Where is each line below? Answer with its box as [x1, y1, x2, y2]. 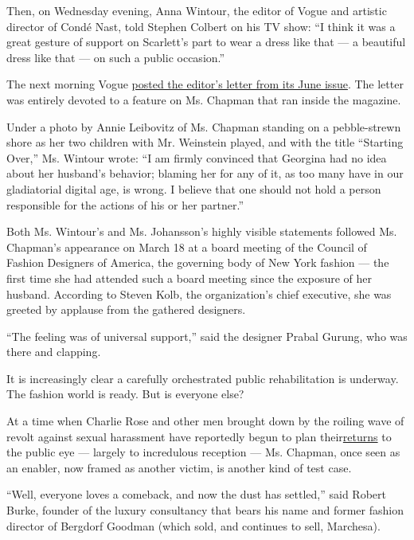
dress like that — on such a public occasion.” [6, 49, 225, 65]
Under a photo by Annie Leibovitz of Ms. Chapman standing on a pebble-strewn [6, 118, 401, 135]
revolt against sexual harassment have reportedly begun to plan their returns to [6, 428, 392, 444]
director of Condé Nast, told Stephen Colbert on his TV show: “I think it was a [6, 18, 396, 34]
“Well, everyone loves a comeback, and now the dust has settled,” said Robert [6, 486, 386, 503]
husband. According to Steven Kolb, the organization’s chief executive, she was [6, 285, 392, 302]
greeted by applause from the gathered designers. [6, 301, 246, 318]
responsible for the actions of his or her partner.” [6, 196, 244, 213]
